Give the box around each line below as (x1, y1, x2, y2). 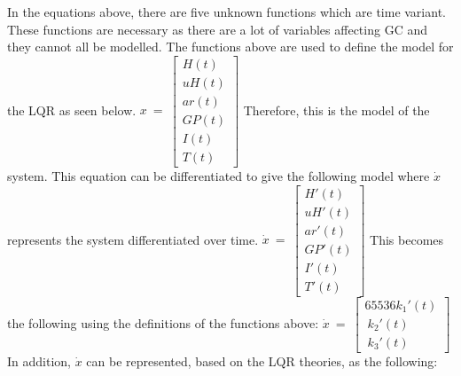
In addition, (7, 351, 71, 370)
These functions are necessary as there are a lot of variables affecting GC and (7, 20, 427, 38)
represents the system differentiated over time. (7, 230, 259, 248)
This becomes (370, 230, 444, 248)
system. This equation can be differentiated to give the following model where (7, 166, 430, 184)
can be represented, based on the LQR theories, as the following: (86, 351, 438, 370)
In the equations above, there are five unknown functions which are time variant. (7, 3, 446, 20)
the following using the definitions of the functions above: (7, 313, 319, 332)
